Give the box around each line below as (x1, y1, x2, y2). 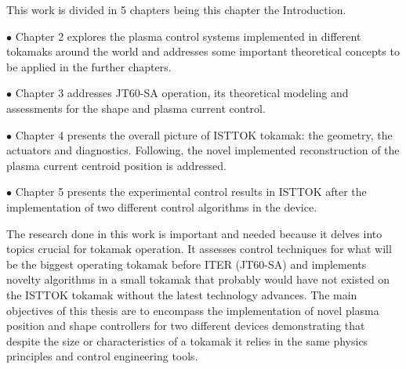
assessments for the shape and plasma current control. (6, 99, 266, 116)
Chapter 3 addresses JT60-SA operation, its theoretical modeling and (15, 85, 349, 101)
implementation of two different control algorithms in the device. (6, 198, 317, 215)
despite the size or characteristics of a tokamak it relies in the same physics (6, 332, 368, 349)
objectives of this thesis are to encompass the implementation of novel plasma (6, 302, 379, 318)
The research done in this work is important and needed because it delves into (6, 225, 382, 241)
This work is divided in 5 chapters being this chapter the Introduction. (6, 2, 346, 17)
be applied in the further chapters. (6, 58, 172, 74)
